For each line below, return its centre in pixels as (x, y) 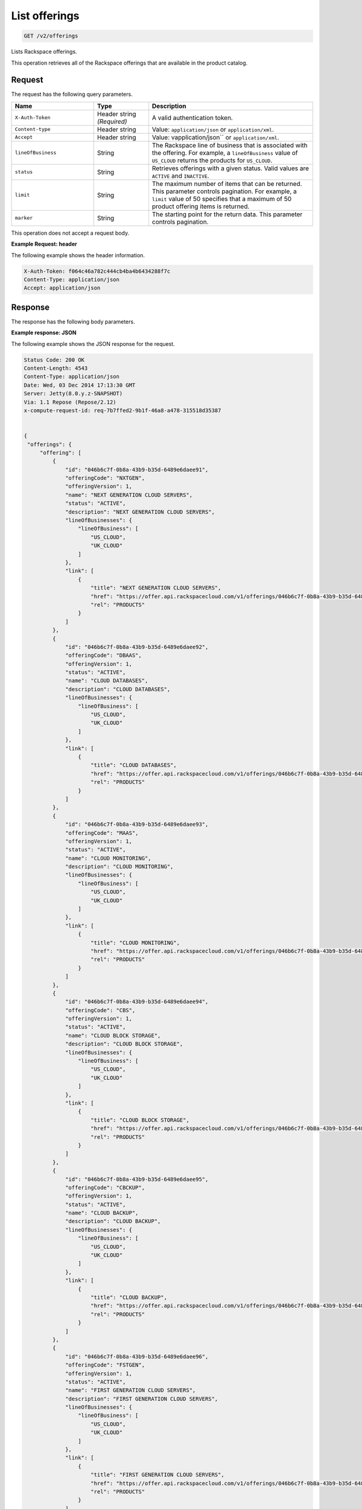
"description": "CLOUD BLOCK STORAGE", (124, 1044)
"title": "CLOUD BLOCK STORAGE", (140, 1120)
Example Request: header (44, 244)
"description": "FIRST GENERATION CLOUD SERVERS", (142, 1399)
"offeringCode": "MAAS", (102, 833)
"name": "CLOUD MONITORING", (108, 858)
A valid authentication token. (192, 118)
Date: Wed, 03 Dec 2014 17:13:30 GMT (80, 385)
